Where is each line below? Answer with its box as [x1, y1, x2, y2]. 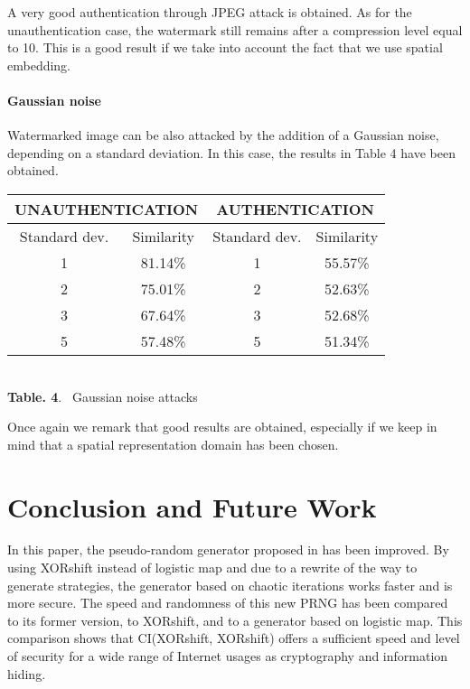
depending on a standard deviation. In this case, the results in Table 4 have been [7, 143, 456, 162]
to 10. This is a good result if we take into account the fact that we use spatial [7, 38, 443, 57]
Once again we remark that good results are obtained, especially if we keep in [7, 417, 437, 436]
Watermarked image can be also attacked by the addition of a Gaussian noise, [7, 126, 439, 144]
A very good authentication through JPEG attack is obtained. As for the [7, 3, 412, 21]
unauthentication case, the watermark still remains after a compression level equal [7, 20, 463, 39]
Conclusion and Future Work [7, 488, 377, 525]
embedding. [7, 55, 71, 74]
